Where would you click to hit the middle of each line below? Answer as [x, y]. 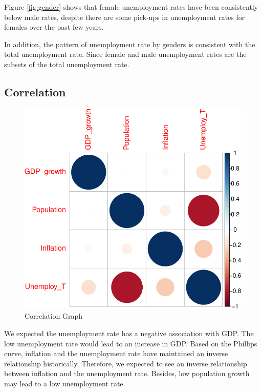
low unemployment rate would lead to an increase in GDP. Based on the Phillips [131, 343]
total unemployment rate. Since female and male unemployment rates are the [125, 54]
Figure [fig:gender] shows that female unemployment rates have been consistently [131, 7]
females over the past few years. [54, 27]
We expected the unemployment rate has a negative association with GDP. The [129, 333]
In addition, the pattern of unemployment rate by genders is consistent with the [130, 44]
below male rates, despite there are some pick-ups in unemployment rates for [125, 17]
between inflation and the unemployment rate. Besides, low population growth [127, 373]
